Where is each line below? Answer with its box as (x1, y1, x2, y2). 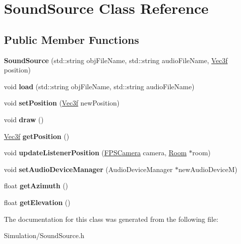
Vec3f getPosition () (4, 131, 69, 141)
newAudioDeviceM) (178, 164, 238, 174)
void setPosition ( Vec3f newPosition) (4, 98, 120, 108)
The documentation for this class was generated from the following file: (4, 213, 218, 224)
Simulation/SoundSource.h (4, 230, 85, 241)
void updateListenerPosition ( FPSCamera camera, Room (4, 147, 187, 158)
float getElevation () (4, 197, 70, 207)
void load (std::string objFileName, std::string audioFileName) (4, 81, 195, 91)
